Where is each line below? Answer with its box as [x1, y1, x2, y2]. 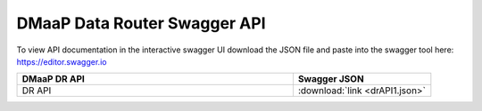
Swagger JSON [297, 73, 365, 85]
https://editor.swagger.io [16, 56, 107, 67]
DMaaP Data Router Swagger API [16, 13, 267, 33]
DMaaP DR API [21, 73, 85, 85]
